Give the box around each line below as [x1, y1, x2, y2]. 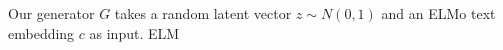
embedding [8, 22, 75, 43]
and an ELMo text [381, 3, 496, 23]
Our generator [8, 3, 95, 23]
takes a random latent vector [114, 3, 292, 23]
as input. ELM [89, 22, 180, 43]
